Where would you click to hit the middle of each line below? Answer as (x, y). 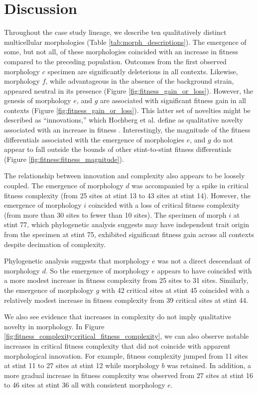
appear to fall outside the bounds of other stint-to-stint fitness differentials (118, 149)
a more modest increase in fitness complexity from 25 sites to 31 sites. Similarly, (126, 280)
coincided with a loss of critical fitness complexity (164, 205)
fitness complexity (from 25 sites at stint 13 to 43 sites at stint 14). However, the (127, 195)
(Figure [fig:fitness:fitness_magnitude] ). (64, 159)
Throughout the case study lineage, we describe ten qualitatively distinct (115, 32)
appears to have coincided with (204, 270)
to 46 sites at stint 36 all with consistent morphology (85, 385)
